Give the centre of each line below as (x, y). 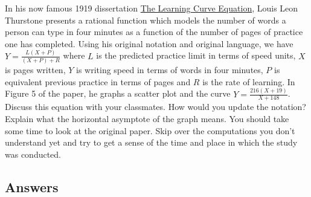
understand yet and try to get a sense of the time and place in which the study (151, 142)
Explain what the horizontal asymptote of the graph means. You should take (147, 118)
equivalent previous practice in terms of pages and (98, 81)
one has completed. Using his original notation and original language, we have (149, 43)
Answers (32, 186)
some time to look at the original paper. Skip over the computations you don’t (150, 130)
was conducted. (33, 154)
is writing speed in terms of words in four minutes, (169, 69)
